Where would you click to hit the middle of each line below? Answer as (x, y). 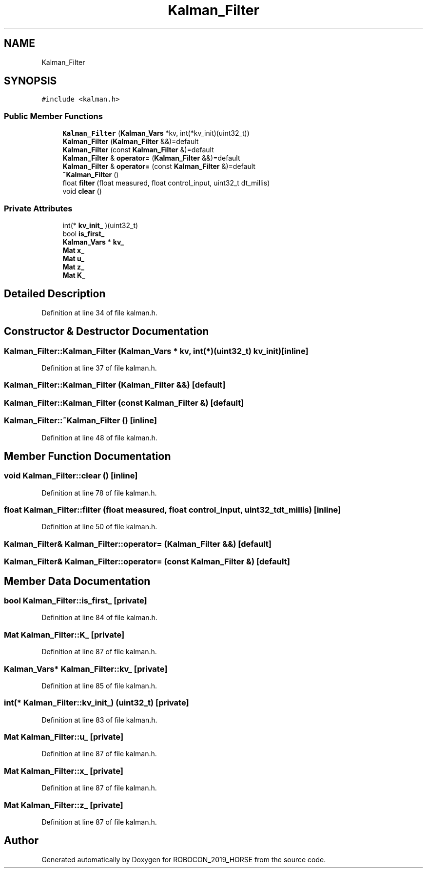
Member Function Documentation (87, 456)
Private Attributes (38, 208)
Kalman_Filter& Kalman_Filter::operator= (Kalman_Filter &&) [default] (138, 544)
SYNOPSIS (30, 81)
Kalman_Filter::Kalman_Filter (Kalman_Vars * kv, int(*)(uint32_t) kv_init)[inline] (156, 351)
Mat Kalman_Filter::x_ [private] (64, 771)
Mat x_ (73, 250)
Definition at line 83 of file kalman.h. (99, 720)
